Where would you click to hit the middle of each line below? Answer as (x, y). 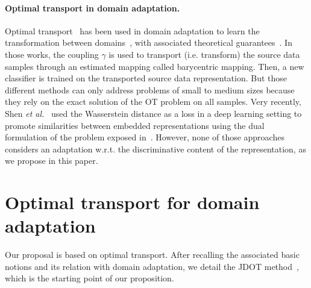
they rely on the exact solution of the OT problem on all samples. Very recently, (153, 102)
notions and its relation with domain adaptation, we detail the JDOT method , (152, 266)
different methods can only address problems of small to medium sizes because (150, 89)
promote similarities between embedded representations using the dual (135, 125)
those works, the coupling (52, 54)
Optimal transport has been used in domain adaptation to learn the (132, 30)
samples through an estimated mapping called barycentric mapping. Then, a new (155, 66)
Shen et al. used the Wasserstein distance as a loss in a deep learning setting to (153, 113)
